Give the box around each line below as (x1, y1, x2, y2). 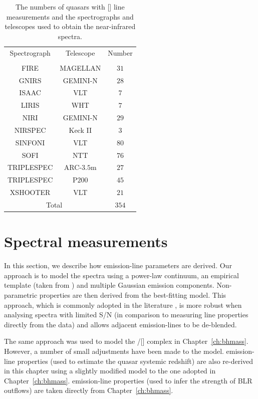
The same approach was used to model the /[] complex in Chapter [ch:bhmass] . (4, 336, 248, 346)
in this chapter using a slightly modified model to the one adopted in (4, 365, 216, 376)
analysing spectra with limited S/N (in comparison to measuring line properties (4, 309, 248, 320)
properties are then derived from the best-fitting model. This (39, 290, 226, 300)
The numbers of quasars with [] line (15, 2, 125, 12)
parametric (4, 290, 38, 300)
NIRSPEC (14, 124, 46, 135)
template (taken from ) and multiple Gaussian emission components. (4, 280, 214, 290)
